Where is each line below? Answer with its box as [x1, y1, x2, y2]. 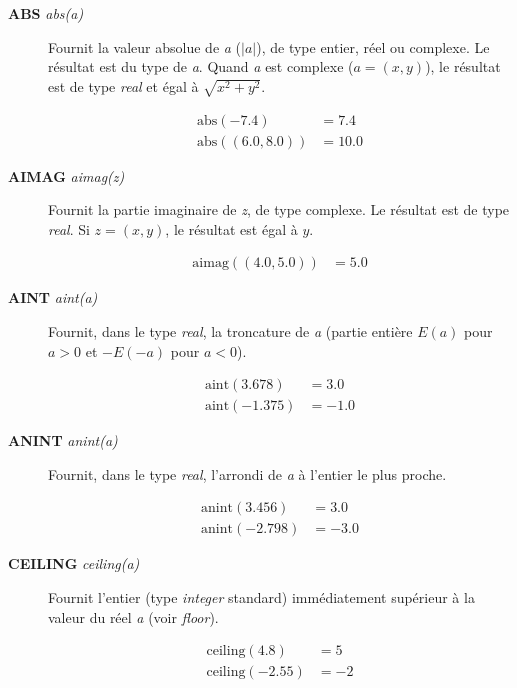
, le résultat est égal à [165, 218, 298, 239]
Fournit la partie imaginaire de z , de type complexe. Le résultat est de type [48, 199, 510, 220]
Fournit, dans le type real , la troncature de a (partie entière [48, 320, 413, 341]
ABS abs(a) [8, 3, 84, 23]
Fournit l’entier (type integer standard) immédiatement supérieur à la [48, 587, 475, 608]
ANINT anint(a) [8, 430, 118, 451]
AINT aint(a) [8, 287, 98, 308]
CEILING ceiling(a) [8, 553, 140, 574]
